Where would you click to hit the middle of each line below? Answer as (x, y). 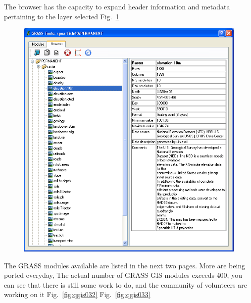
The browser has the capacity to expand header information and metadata (117, 6)
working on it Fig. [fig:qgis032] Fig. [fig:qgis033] (77, 294)
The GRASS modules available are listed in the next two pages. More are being (125, 265)
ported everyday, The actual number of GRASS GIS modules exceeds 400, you (123, 275)
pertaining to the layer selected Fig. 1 (62, 16)
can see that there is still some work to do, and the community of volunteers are (125, 284)
